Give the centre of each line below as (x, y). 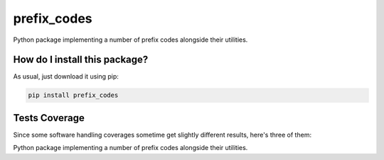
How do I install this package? (81, 60)
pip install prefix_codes (73, 95)
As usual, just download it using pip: (66, 76)
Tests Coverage (49, 118)
